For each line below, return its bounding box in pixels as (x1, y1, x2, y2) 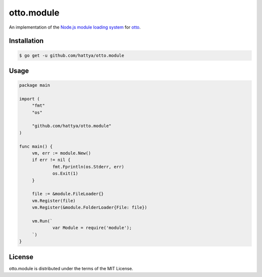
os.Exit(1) (52, 171, 79, 177)
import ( (19, 96, 40, 101)
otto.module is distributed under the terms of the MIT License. (9, 265, 133, 271)
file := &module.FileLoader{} (32, 191, 104, 196)
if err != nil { (32, 157, 71, 163)
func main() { (19, 144, 53, 149)
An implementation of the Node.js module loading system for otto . (9, 24, 141, 30)
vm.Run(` (32, 218, 53, 224)
